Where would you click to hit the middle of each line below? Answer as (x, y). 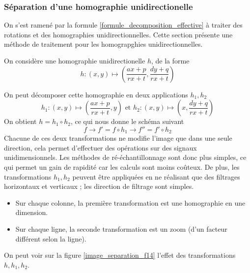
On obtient (20, 121)
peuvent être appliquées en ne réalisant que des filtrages (156, 176)
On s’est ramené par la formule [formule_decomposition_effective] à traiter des (123, 25)
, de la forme (170, 61)
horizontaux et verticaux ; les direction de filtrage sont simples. (99, 186)
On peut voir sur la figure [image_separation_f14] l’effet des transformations (120, 255)
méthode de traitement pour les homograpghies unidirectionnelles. (103, 44)
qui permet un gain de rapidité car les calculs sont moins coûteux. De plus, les (122, 167)
